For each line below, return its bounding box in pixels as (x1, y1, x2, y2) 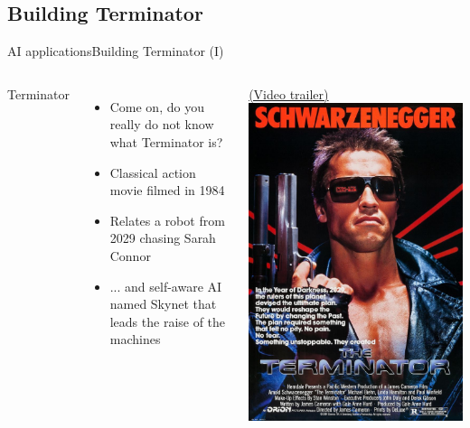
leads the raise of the (109, 312, 226, 330)
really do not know (109, 115, 214, 134)
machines (109, 330, 161, 349)
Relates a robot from (109, 210, 225, 229)
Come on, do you (109, 97, 204, 116)
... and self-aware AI (109, 276, 222, 295)
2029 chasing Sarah (109, 228, 216, 247)
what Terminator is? (109, 132, 223, 151)
